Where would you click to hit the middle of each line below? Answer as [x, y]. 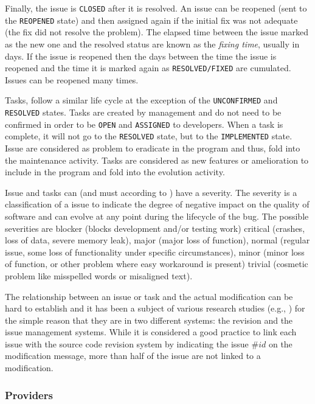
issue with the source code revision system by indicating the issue [127, 343]
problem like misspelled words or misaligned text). [99, 275]
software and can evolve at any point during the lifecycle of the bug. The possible [157, 216]
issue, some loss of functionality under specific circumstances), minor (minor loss [155, 252]
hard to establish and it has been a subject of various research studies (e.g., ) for [155, 308]
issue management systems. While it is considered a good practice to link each [151, 332]
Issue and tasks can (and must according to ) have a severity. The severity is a [151, 192]
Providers [29, 395]
